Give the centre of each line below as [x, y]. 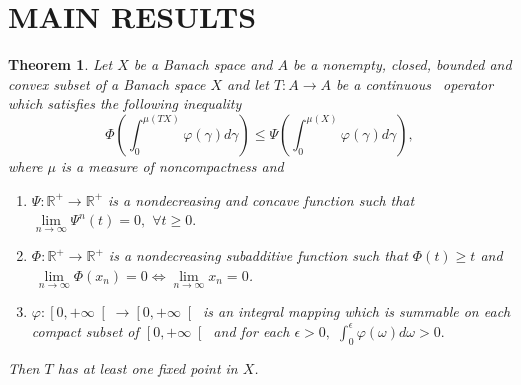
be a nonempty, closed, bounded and [402, 64]
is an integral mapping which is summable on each [357, 311]
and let [248, 83]
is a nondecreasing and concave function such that [261, 199]
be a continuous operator [415, 83]
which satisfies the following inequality [125, 103]
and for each [251, 330]
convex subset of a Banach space [107, 83]
